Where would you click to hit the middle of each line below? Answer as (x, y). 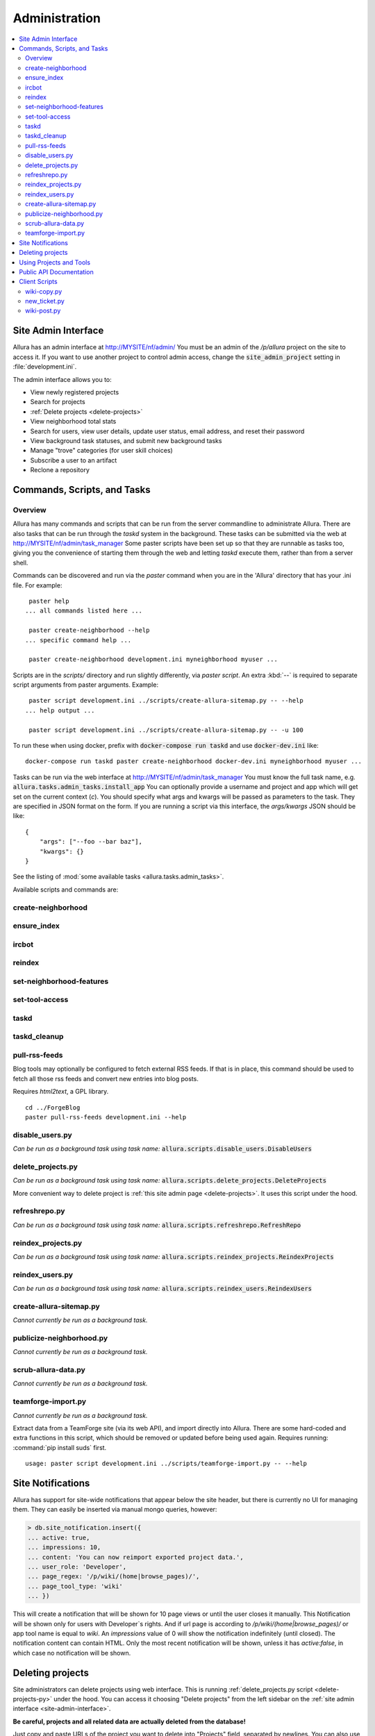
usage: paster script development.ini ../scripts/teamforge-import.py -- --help (166, 1464)
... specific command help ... (78, 640)
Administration (57, 18)
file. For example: (37, 585)
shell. (20, 562)
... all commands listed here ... (84, 611)
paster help (49, 601)
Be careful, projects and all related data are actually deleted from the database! (129, 1721)
